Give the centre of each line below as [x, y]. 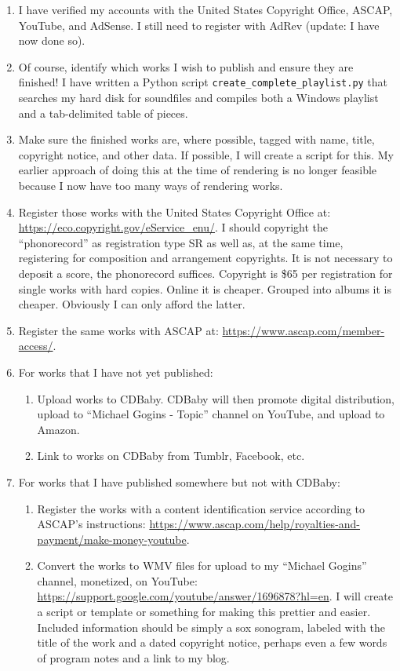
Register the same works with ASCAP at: [118, 330]
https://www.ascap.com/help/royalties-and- [255, 524]
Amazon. [58, 429]
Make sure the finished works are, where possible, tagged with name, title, [196, 139]
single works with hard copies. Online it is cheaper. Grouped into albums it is [205, 288]
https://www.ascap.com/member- [304, 330]
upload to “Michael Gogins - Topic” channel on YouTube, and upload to [211, 414]
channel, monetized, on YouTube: [117, 580]
